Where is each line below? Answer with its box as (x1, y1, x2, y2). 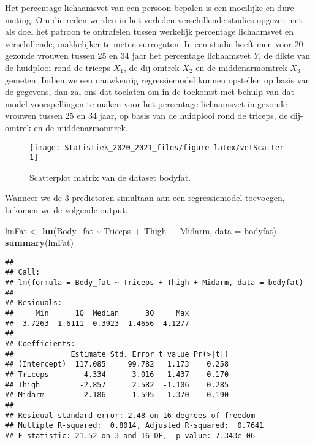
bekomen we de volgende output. (5, 203, 128, 216)
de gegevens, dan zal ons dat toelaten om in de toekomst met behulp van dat (5, 85, 294, 98)
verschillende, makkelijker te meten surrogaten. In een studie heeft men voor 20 (5, 37, 303, 50)
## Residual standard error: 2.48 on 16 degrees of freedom (5, 411, 256, 420)
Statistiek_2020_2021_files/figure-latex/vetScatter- (64, 143, 289, 152)
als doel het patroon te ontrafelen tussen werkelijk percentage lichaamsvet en (5, 25, 294, 38)
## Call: (5, 268, 40, 277)
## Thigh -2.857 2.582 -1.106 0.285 (5, 380, 229, 389)
